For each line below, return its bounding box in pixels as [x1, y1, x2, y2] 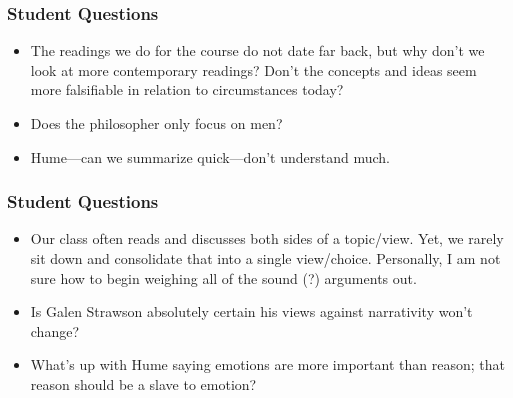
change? [30, 320, 80, 341]
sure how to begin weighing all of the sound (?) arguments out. [30, 267, 417, 288]
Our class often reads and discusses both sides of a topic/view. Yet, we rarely [30, 228, 504, 249]
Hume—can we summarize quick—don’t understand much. [30, 146, 390, 167]
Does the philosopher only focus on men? [30, 113, 283, 133]
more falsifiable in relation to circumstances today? [30, 79, 344, 100]
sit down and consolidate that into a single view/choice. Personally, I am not [30, 248, 501, 268]
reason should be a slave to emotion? [30, 373, 257, 394]
